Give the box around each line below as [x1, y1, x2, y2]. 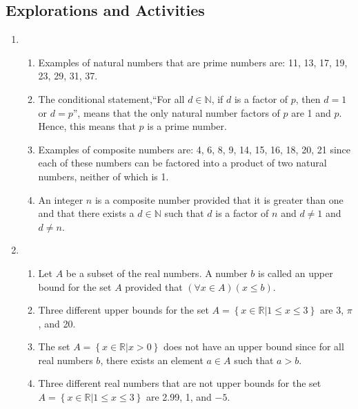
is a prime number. [147, 119, 227, 133]
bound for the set [38, 279, 112, 294]
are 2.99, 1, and [146, 390, 212, 404]
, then [295, 91, 321, 106]
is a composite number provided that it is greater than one [95, 192, 344, 207]
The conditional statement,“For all [38, 91, 185, 106]
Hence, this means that [38, 119, 136, 133]
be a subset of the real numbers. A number [66, 265, 248, 280]
